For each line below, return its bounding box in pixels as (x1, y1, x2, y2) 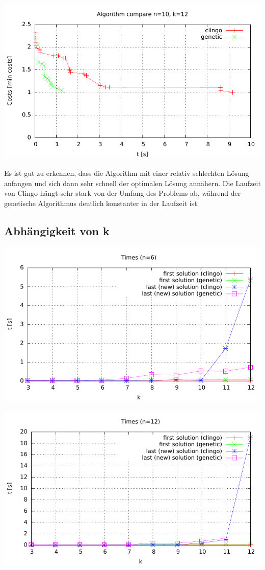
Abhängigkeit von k (4, 222, 110, 238)
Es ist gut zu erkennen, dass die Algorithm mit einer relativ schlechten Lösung (4, 167, 249, 178)
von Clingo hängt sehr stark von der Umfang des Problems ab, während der (4, 188, 241, 198)
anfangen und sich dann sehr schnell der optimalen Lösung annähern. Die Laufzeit (4, 177, 261, 188)
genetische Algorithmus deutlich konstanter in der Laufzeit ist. (4, 197, 199, 208)
